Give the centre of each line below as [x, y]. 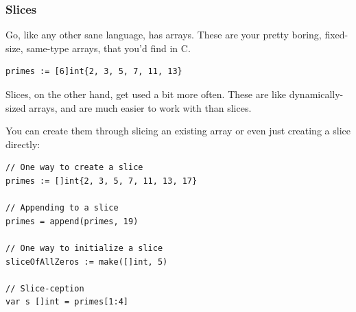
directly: [23, 144]
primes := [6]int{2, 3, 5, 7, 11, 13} [94, 72]
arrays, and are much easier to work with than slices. [140, 107]
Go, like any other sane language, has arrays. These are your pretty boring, [164, 35]
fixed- [336, 35]
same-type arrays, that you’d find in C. [108, 48]
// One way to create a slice [74, 168]
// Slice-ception [45, 288]
